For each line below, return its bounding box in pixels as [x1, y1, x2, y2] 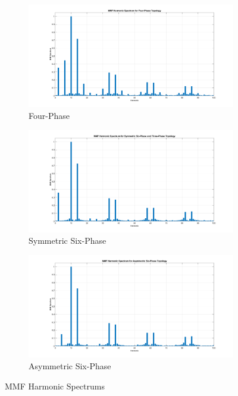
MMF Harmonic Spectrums [5, 379, 105, 392]
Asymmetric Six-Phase [29, 359, 111, 372]
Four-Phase [29, 109, 70, 121]
